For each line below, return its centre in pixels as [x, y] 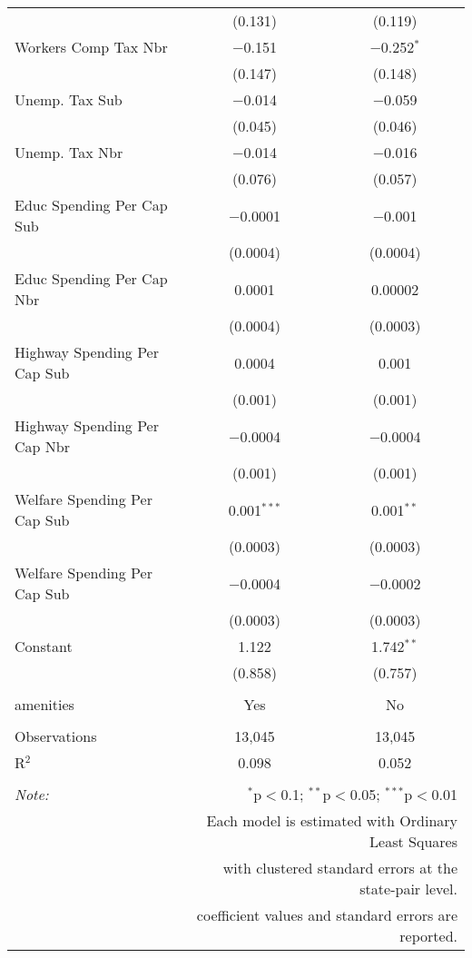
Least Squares [413, 841]
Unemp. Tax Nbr [69, 152]
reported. [428, 936]
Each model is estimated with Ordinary [332, 820]
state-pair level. [408, 889]
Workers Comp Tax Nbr [91, 47]
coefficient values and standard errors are [327, 915]
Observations [56, 736]
